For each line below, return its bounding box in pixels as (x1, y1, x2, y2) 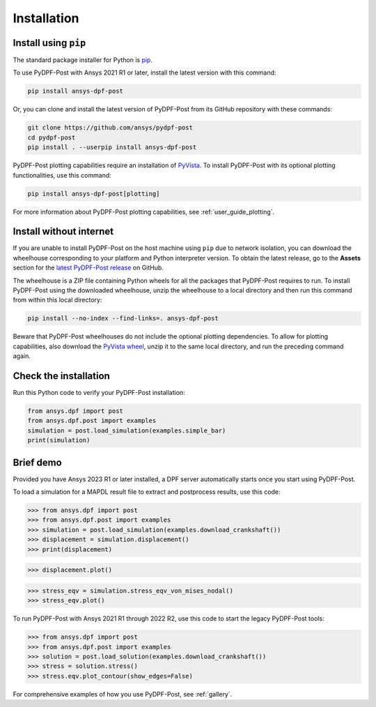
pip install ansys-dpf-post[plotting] (27, 189, 160, 198)
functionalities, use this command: (13, 171, 111, 179)
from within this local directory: (13, 296, 102, 304)
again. (13, 352, 31, 360)
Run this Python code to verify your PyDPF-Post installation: (13, 389, 186, 397)
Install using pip (13, 37, 86, 49)
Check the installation (13, 370, 111, 382)
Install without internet (13, 226, 114, 238)
